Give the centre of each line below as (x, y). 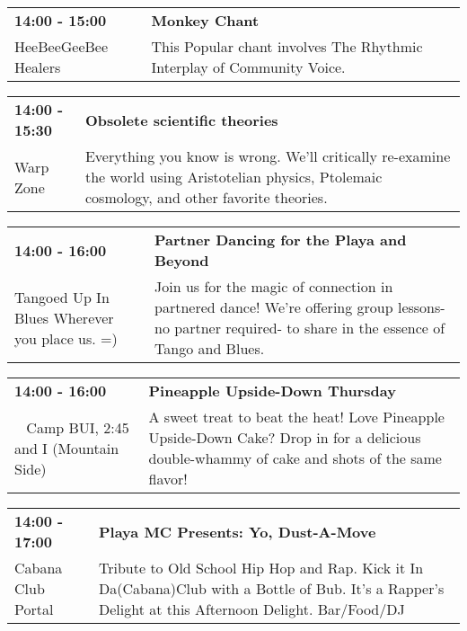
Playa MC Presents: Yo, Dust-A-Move (238, 531)
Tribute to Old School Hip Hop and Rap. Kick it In (261, 568)
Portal (34, 609)
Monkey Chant (205, 20)
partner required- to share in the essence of (310, 328)
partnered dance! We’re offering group (274, 307)
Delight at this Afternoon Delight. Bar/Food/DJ (252, 609)
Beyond (182, 260)
